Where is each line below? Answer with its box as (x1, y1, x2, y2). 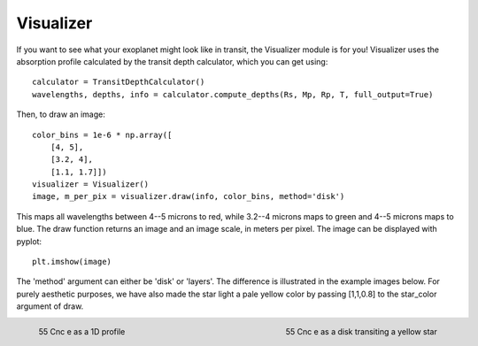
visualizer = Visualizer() (32, 180, 150, 189)
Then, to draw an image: (16, 109, 105, 119)
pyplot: (16, 235, 42, 247)
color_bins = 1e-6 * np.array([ (32, 129, 173, 140)
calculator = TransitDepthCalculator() (32, 77, 205, 88)
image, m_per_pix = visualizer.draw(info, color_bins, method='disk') (32, 191, 345, 202)
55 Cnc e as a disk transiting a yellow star (285, 327, 437, 337)
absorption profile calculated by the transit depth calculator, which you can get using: (16, 56, 328, 66)
